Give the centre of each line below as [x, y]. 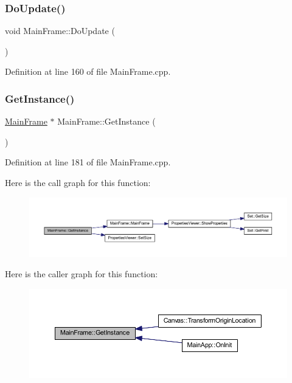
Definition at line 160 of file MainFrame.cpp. [88, 71]
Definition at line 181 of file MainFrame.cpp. [88, 162]
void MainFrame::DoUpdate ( [60, 31]
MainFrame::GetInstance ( [106, 121]
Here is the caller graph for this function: [82, 274]
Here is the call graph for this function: [78, 182]
